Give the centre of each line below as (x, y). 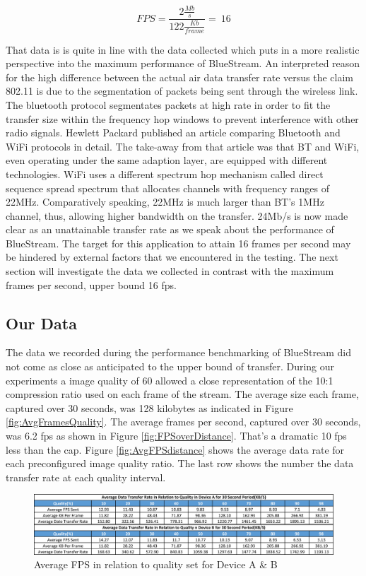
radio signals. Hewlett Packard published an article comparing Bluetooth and (173, 133)
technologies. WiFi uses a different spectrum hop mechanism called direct (165, 174)
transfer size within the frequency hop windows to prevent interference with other (182, 118)
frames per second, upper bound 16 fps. (91, 284)
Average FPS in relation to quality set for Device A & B (156, 564)
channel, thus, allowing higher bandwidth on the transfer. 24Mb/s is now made (177, 215)
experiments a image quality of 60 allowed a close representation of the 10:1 (170, 380)
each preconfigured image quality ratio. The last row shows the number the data (180, 463)
